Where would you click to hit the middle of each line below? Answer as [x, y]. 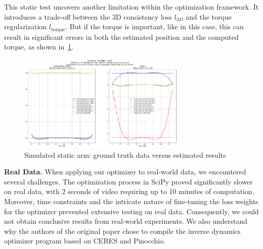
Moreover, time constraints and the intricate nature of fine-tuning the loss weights [131, 201]
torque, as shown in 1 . [39, 47]
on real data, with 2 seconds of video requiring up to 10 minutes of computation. [129, 191]
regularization [26, 26]
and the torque [209, 16]
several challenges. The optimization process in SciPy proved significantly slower [128, 181]
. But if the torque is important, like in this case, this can [155, 26]
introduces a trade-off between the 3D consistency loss [88, 16]
